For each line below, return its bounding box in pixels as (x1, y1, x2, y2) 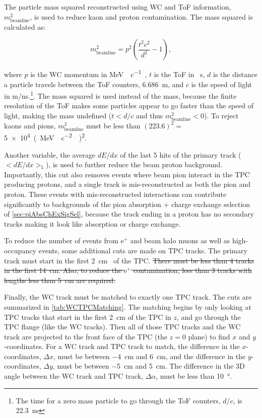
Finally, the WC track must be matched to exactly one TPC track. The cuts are (4, 292, 252, 302)
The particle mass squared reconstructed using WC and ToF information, (4, 2, 231, 12)
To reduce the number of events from (4, 235, 118, 246)
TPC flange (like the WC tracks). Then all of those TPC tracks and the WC (4, 321, 241, 332)
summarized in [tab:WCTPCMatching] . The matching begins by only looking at (4, 301, 251, 312)
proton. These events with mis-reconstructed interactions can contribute (4, 188, 227, 199)
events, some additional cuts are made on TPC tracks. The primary (38, 245, 247, 255)
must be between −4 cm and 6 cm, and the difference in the (57, 351, 246, 361)
